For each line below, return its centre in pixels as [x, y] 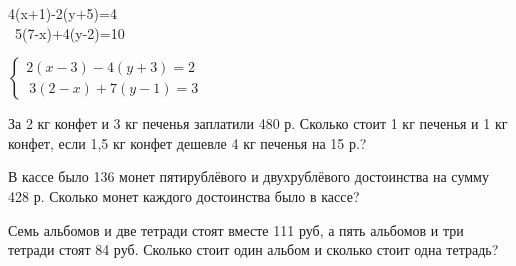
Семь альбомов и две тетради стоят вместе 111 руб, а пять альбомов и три [236, 229]
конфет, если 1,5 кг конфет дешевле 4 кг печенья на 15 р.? [187, 142]
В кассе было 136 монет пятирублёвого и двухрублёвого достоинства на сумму [248, 176]
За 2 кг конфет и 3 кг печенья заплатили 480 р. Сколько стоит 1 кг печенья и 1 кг [258, 123]
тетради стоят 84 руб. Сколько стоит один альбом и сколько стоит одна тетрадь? [253, 249]
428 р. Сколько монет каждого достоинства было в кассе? [184, 195]
